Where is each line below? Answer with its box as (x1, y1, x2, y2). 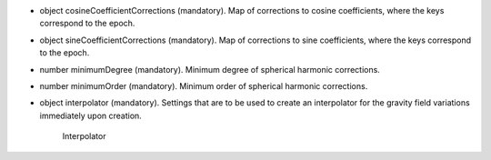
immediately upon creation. (39, 110, 143, 121)
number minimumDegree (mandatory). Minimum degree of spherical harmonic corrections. (39, 64, 381, 75)
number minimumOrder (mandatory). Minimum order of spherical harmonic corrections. (39, 80, 368, 91)
